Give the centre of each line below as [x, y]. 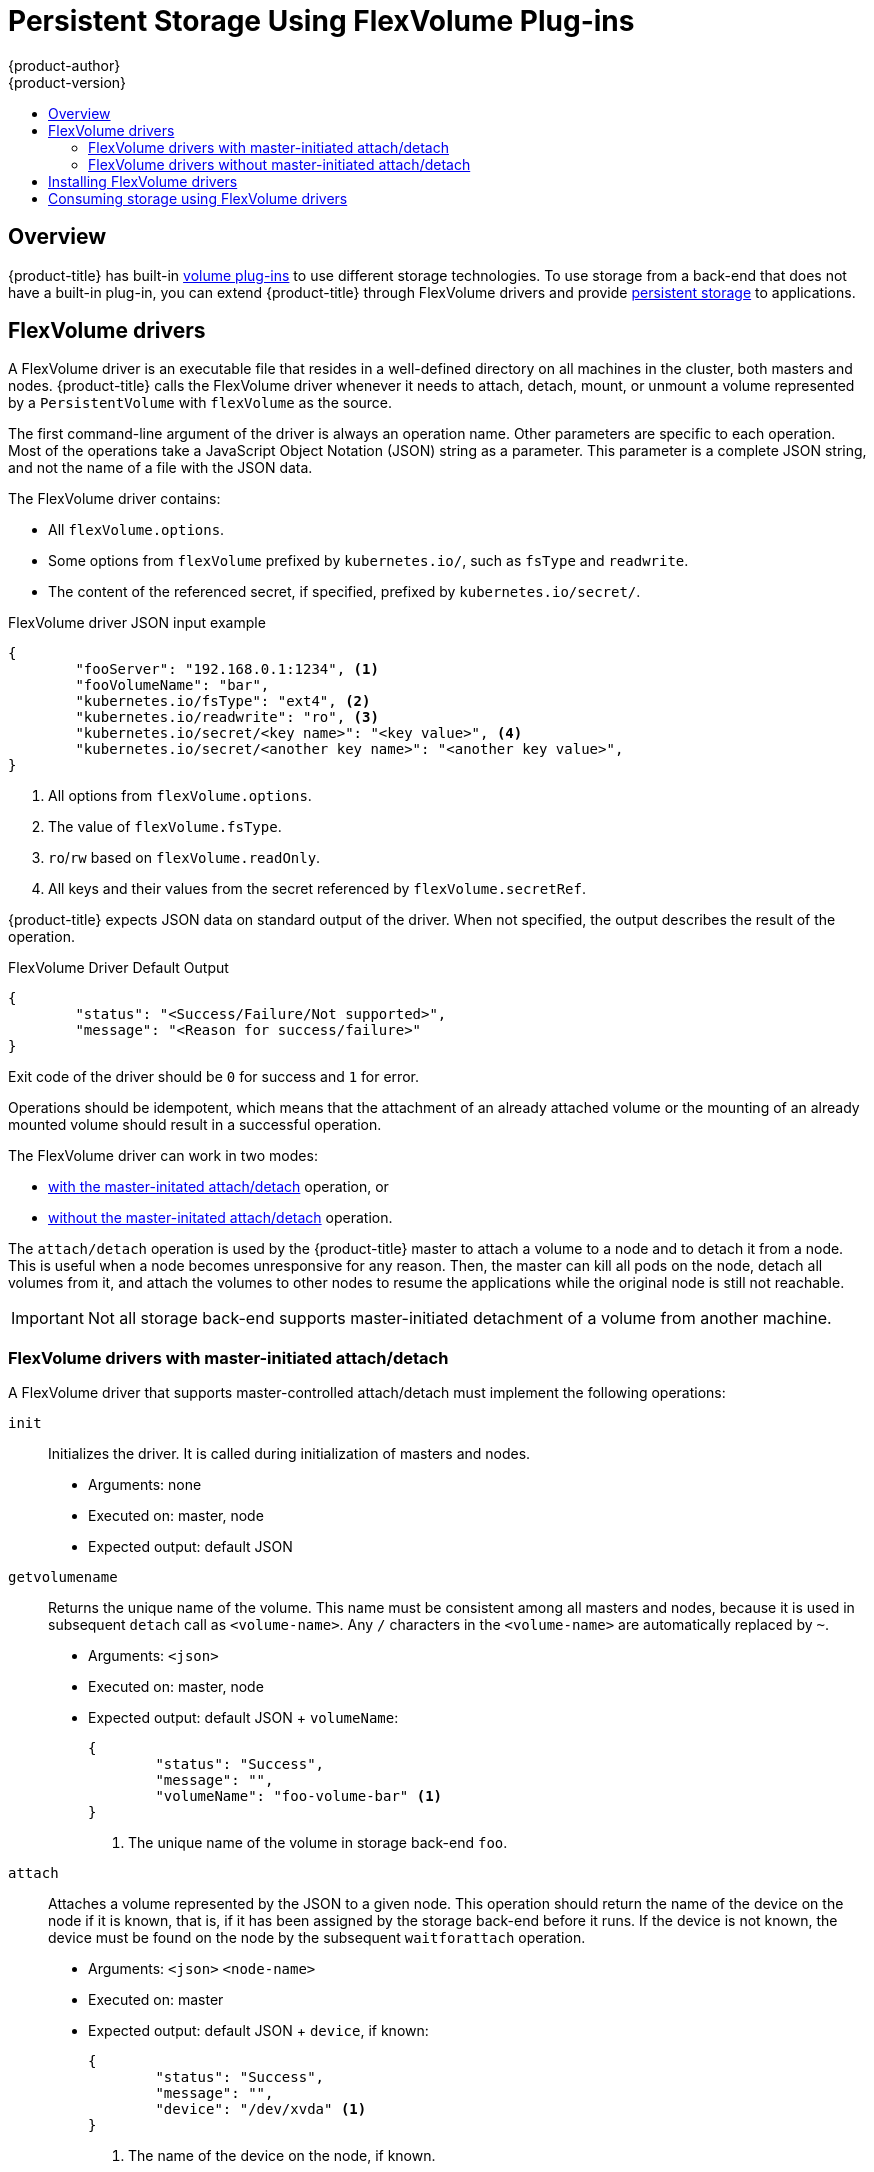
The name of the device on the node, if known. [282, 2156]
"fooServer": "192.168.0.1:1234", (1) [227, 669]
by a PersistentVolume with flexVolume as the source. [200, 403]
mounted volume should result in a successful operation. [195, 1125]
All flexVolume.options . [136, 530]
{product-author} [64, 65]
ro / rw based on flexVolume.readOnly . [184, 858]
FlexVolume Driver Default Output [118, 968]
